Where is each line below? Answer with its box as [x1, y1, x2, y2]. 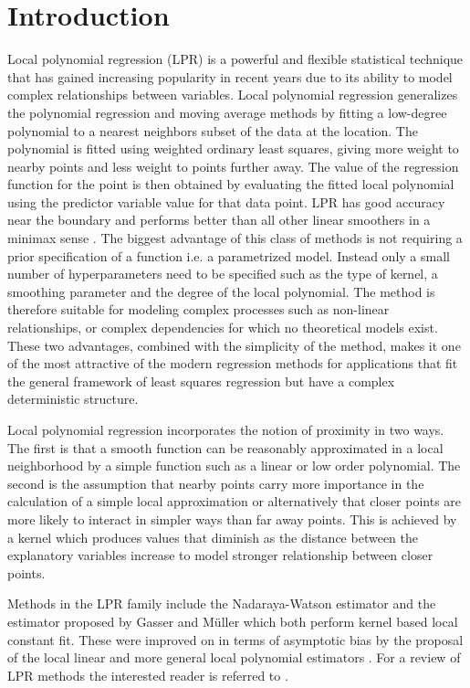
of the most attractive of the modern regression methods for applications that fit [7, 354, 458, 373]
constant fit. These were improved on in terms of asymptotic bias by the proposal [7, 630, 464, 649]
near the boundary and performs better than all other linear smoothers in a [7, 210, 431, 229]
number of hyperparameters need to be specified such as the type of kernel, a [7, 264, 438, 283]
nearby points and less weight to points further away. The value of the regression [7, 156, 459, 175]
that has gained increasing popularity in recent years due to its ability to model [7, 67, 453, 86]
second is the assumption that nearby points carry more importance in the [7, 473, 424, 492]
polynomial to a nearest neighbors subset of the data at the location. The [7, 121, 418, 140]
